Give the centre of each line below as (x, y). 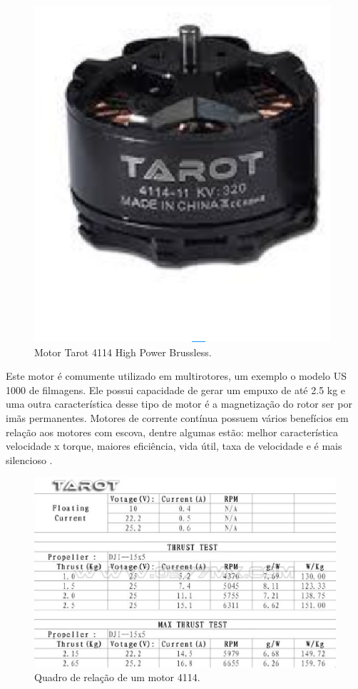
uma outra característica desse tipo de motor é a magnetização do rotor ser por (179, 404)
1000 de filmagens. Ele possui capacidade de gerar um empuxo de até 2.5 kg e (176, 389)
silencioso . (29, 459)
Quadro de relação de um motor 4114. (117, 677)
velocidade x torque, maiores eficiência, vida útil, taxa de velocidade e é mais (174, 446)
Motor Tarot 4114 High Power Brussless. (123, 352)
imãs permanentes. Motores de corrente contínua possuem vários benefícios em (177, 417)
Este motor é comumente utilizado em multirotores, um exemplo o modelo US (176, 376)
